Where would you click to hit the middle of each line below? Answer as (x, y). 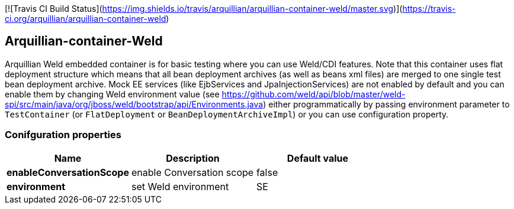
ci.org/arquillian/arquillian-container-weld (86, 19)
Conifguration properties (63, 135)
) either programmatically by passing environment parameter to (386, 104)
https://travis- (429, 9)
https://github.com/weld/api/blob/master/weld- (314, 94)
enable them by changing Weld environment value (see (112, 94)
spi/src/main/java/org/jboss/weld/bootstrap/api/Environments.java (134, 104)
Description (193, 158)
